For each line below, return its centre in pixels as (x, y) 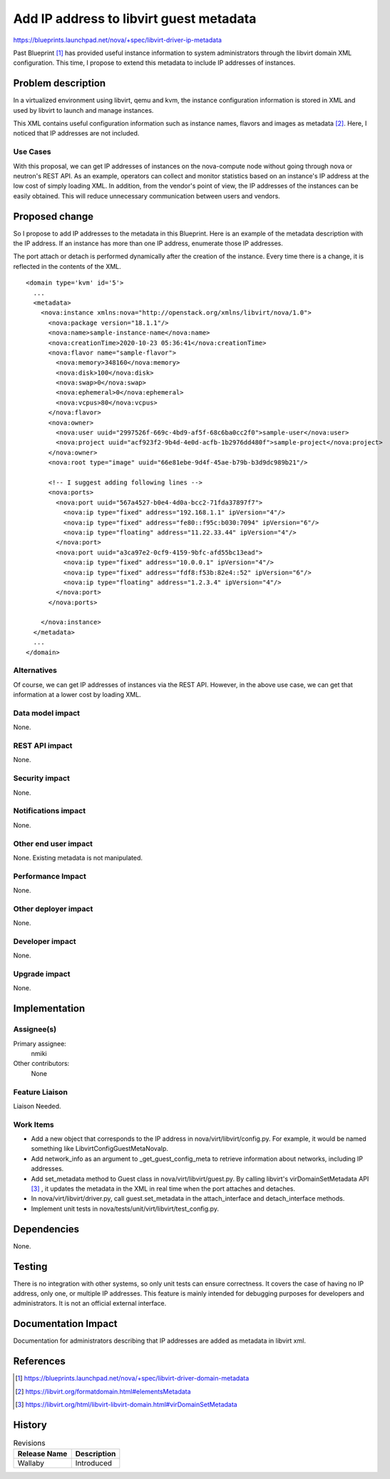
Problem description (60, 83)
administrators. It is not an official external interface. (90, 1303)
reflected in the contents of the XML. (67, 266)
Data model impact (47, 713)
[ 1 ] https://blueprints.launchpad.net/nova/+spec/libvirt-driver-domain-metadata (132, 1378)
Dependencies (46, 1229)
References (39, 1362)
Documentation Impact (65, 1324)
